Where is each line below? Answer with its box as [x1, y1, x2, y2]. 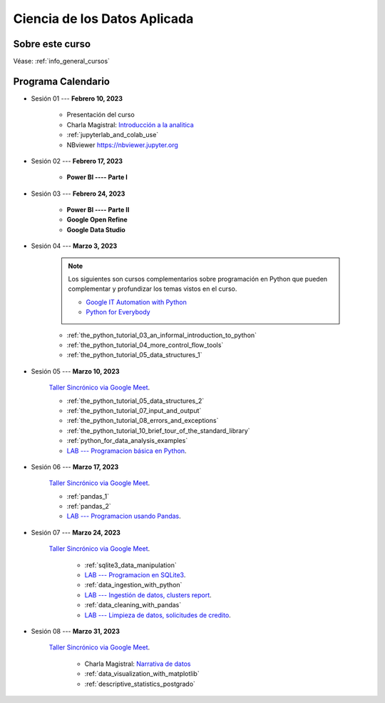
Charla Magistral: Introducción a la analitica [66, 120, 194, 129]
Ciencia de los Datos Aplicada [13, 11, 194, 26]
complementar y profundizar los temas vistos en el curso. [68, 284, 237, 293]
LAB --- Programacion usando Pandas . [66, 512, 181, 521]
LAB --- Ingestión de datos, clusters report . [84, 590, 212, 599]
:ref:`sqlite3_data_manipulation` [84, 561, 178, 569]
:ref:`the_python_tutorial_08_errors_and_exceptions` [66, 417, 219, 425]
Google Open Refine [66, 215, 128, 224]
